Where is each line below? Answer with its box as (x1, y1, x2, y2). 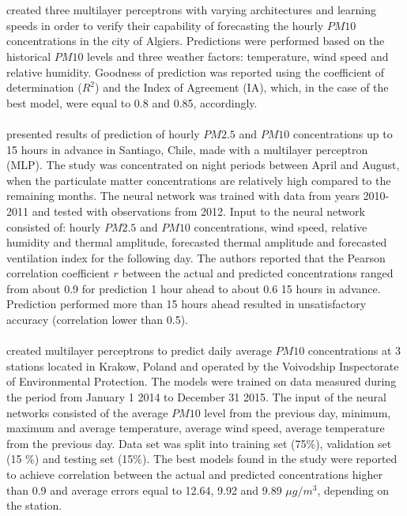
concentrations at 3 (307, 342, 401, 359)
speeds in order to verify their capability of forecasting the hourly (6, 17, 324, 33)
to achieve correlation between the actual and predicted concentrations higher (6, 466, 383, 482)
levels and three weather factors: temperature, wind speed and (87, 47, 389, 64)
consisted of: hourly (6, 218, 101, 235)
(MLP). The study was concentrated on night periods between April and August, (6, 156, 400, 173)
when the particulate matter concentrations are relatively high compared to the (6, 171, 391, 188)
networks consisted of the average (6, 404, 168, 420)
